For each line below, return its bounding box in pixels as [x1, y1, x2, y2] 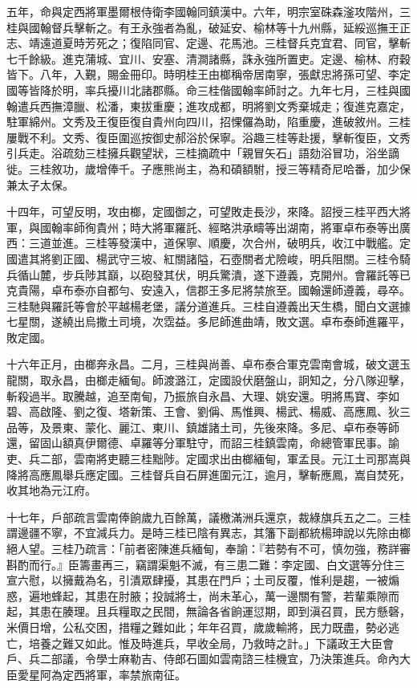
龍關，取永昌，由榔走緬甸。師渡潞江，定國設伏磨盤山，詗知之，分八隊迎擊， [6, 372, 411, 389]
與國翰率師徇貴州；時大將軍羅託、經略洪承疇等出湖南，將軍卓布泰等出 [28, 218, 399, 235]
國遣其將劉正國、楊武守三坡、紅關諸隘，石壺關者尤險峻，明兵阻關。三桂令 [6, 250, 399, 267]
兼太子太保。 [6, 176, 74, 193]
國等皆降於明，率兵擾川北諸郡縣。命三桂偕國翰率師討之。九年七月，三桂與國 [6, 81, 411, 98]
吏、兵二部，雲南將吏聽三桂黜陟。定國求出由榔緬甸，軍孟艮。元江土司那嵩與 [6, 450, 411, 467]
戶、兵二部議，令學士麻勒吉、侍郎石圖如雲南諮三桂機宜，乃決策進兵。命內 [6, 650, 399, 667]
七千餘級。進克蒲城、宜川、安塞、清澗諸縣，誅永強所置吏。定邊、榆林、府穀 [6, 50, 411, 67]
